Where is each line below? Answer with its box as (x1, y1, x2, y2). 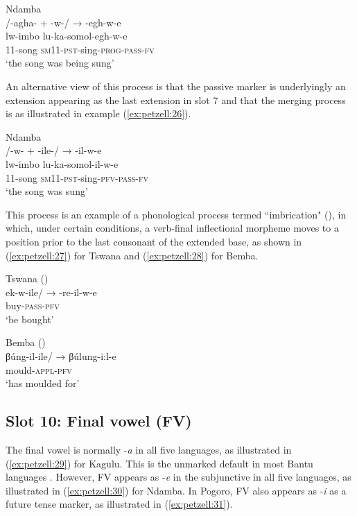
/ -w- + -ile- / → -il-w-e (6, 143, 102, 157)
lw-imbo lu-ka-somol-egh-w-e (6, 28, 128, 43)
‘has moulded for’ (6, 376, 80, 390)
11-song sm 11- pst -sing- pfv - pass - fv (6, 170, 148, 184)
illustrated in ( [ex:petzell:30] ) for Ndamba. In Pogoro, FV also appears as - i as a (6, 483, 347, 497)
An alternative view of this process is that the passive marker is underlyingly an (6, 78, 346, 93)
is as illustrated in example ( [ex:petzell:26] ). (6, 106, 191, 121)
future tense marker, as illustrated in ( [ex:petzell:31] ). (6, 497, 233, 511)
